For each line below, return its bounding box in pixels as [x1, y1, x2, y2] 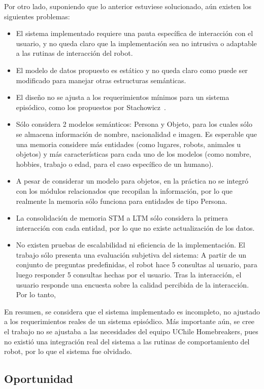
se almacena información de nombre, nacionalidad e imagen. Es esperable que [16, 128, 257, 139]
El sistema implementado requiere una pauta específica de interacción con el [16, 28, 253, 39]
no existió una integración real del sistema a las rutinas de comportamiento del [4, 336, 250, 346]
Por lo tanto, [16, 289, 56, 300]
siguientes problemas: [4, 11, 70, 21]
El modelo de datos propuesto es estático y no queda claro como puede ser [16, 64, 248, 75]
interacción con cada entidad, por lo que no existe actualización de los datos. [16, 222, 255, 233]
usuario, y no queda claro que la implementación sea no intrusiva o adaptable [16, 38, 257, 48]
